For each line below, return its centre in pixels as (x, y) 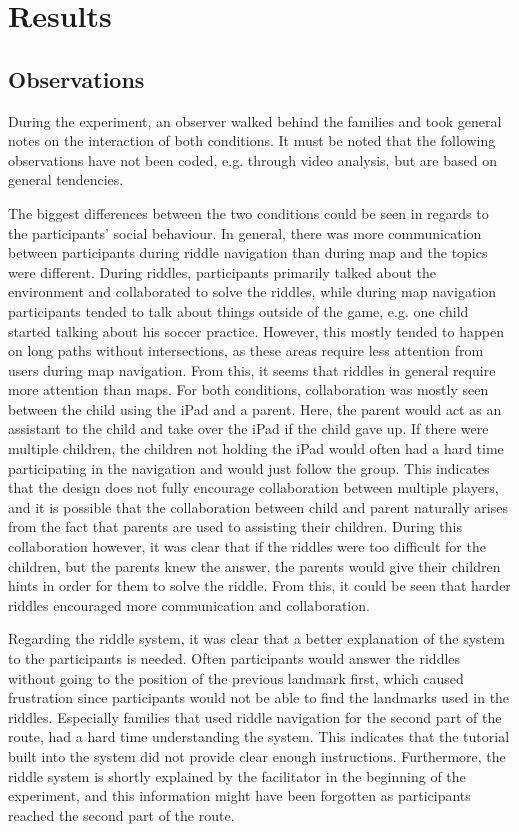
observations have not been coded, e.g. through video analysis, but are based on (252, 159)
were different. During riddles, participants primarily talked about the (222, 271)
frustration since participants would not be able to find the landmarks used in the (259, 697)
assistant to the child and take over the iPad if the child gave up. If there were (248, 428)
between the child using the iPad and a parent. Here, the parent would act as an (255, 408)
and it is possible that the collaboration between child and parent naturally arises (258, 506)
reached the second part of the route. (121, 814)
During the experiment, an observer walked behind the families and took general (255, 120)
